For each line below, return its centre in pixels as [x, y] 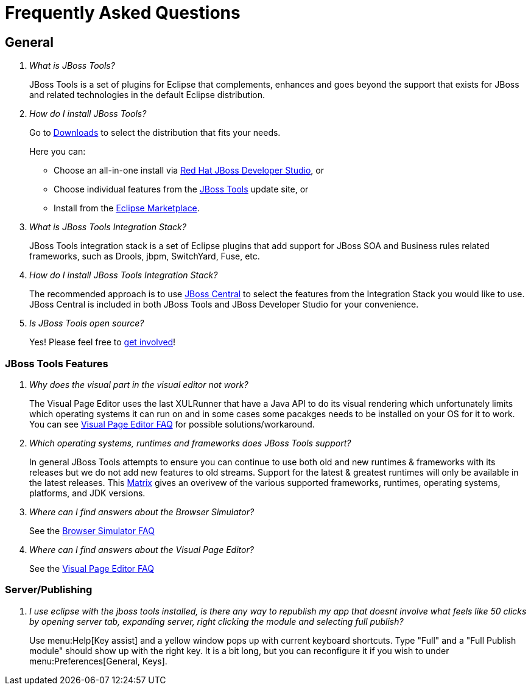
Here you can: [58, 152]
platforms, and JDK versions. [87, 493]
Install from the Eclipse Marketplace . [127, 208]
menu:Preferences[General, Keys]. [98, 661]
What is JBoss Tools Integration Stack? [108, 227]
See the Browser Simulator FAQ [92, 530]
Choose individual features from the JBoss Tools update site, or [181, 189]
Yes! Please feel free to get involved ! [103, 342]
